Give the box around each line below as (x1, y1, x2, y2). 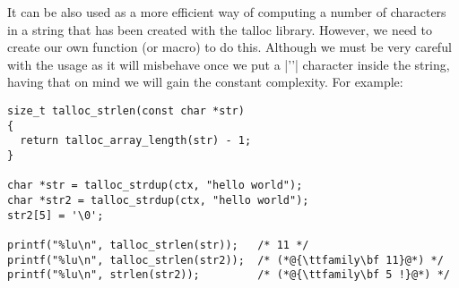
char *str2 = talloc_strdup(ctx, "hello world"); (7, 193, 309, 207)
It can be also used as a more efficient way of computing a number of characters (7, 3, 446, 21)
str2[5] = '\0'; (7, 208, 104, 222)
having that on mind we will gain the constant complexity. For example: (7, 72, 403, 91)
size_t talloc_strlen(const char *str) (7, 104, 245, 117)
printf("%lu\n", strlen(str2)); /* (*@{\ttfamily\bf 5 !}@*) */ (7, 268, 450, 282)
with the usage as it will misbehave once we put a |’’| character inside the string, (7, 55, 450, 73)
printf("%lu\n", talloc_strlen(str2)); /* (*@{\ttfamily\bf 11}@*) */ (7, 253, 444, 267)
